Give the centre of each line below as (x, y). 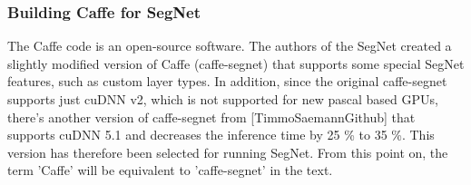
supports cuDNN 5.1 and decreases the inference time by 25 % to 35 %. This (221, 135)
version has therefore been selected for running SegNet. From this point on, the (228, 152)
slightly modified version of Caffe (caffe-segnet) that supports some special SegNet (236, 63)
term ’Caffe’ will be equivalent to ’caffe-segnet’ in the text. (170, 170)
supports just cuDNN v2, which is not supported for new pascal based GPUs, (223, 99)
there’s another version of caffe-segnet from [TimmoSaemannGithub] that (211, 117)
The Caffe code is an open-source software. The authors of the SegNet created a (230, 46)
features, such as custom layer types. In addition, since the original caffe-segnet (227, 81)
